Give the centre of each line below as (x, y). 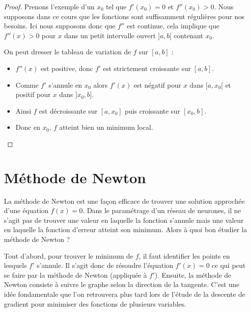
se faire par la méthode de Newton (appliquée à (76, 275)
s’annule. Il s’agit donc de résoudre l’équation (105, 265)
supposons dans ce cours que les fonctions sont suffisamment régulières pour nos (124, 16)
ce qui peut (229, 265)
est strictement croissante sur (147, 68)
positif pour (33, 94)
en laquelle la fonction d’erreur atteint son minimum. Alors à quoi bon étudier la (125, 229)
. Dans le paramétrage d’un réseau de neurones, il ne (162, 210)
